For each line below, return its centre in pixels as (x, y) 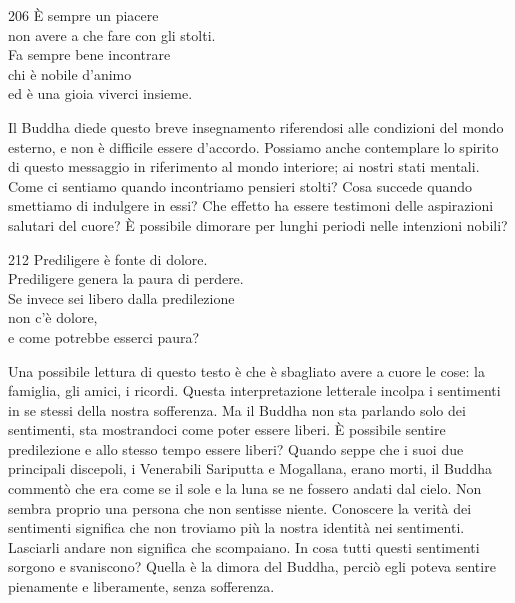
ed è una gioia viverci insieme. (100, 93)
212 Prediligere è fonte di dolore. (108, 258)
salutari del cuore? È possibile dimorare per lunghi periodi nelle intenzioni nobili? (258, 224)
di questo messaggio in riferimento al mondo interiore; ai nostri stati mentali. (244, 166)
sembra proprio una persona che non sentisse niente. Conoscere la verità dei (240, 507)
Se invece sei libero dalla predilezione (121, 297)
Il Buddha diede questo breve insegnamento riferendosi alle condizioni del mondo (256, 126)
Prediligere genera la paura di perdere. (126, 278)
